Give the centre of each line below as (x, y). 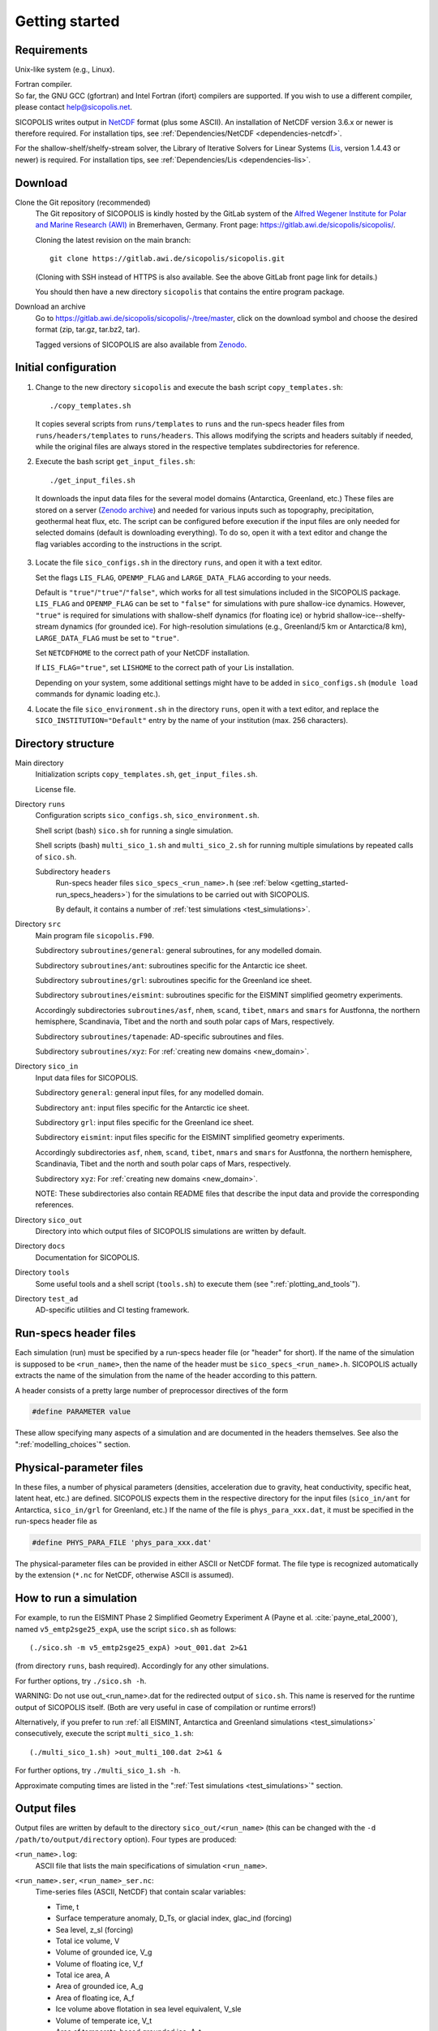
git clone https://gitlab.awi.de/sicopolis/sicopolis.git (167, 259)
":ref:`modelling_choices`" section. (73, 1444)
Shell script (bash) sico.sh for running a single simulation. (134, 830)
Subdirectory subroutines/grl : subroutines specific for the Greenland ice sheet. (174, 981)
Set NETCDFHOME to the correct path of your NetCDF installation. (143, 652)
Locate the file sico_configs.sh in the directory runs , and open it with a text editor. (179, 563)
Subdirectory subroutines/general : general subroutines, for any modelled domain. (178, 951)
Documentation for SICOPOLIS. (87, 1257)
